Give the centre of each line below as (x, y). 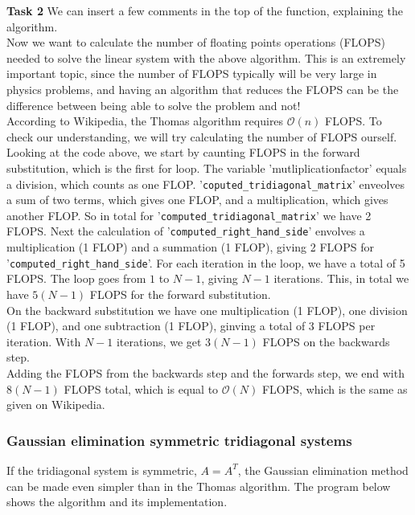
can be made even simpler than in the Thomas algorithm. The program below (199, 486)
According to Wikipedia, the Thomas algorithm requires (145, 121)
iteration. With (44, 341)
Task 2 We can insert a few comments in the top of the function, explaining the (205, 10)
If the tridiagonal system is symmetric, (102, 470)
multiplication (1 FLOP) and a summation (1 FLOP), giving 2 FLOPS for (190, 247)
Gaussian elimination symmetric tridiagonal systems (179, 440)
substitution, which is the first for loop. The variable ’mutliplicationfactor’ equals (207, 168)
